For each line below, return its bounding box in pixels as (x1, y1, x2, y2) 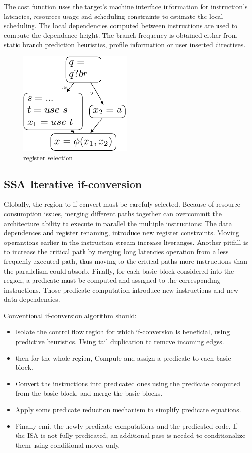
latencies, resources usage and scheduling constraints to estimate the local (4, 11, 223, 21)
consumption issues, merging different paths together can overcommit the (4, 208, 222, 218)
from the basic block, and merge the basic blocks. (15, 388, 163, 398)
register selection (23, 152, 73, 162)
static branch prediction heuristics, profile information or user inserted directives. (4, 39, 246, 50)
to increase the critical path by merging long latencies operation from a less (4, 246, 229, 257)
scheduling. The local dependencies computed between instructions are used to (4, 20, 238, 31)
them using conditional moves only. (15, 439, 120, 450)
